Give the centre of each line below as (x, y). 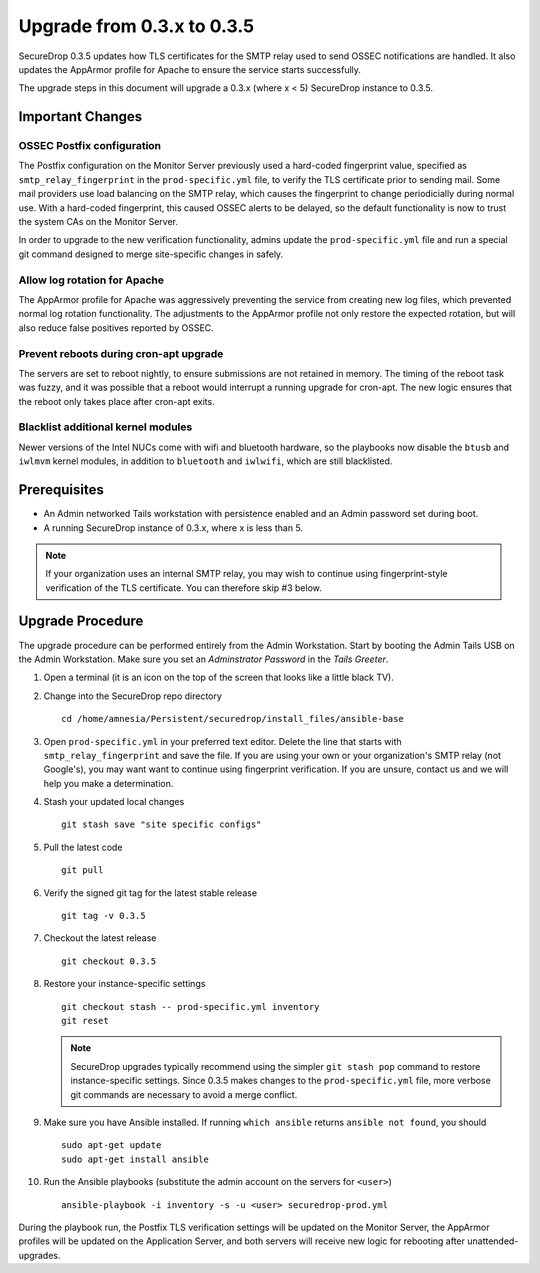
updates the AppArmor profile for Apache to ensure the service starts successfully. (190, 69)
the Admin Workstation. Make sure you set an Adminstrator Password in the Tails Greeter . (203, 659)
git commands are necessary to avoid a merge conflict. (184, 1094)
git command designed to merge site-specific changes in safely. (151, 254)
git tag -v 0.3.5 (103, 916)
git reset (85, 1020)
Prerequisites (61, 490)
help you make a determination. (108, 783)
